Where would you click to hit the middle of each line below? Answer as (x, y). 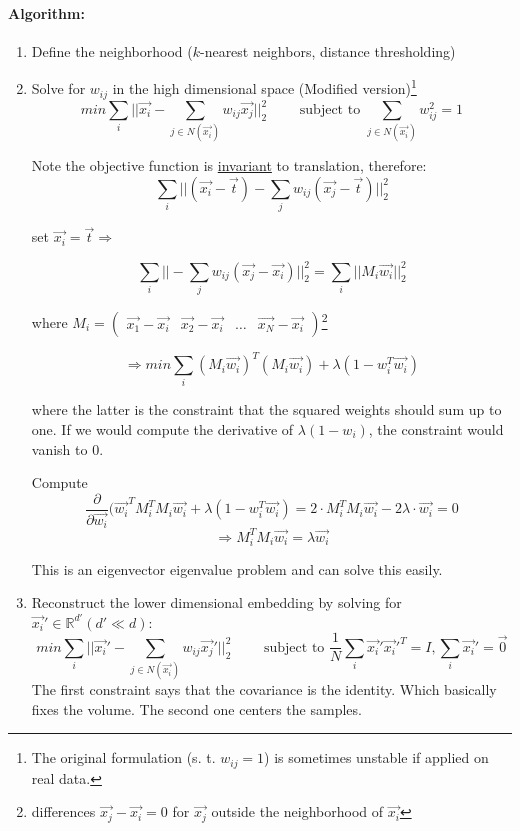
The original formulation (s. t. (123, 757)
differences (63, 811)
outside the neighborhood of (297, 811)
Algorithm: (46, 12)
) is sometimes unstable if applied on (376, 757)
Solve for (58, 88)
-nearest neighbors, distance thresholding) (327, 50)
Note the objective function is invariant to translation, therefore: (229, 165)
